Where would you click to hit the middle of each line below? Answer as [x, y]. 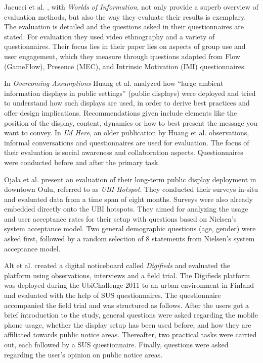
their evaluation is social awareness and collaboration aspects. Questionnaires [124, 152]
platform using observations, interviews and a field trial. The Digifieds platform [127, 275]
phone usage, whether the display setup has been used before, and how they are [128, 324]
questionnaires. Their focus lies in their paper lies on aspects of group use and [125, 46]
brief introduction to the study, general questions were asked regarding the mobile [131, 315]
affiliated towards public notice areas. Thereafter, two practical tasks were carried [130, 334]
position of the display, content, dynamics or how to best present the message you [131, 122]
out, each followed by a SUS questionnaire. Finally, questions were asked [116, 344]
